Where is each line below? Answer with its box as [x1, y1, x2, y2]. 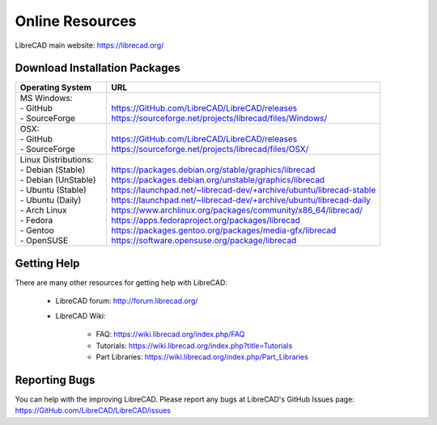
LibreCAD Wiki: [55, 311, 107, 321]
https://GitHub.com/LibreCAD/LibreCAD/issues [15, 406, 172, 415]
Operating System [19, 82, 92, 93]
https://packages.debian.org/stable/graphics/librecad [111, 164, 316, 175]
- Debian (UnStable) [19, 175, 96, 186]
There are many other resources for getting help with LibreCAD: [15, 277, 228, 287]
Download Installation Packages [15, 61, 181, 75]
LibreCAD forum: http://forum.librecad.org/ [55, 296, 198, 306]
